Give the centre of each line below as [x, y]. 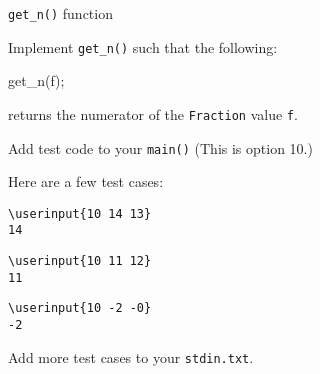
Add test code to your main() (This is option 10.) [160, 147]
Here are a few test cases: [86, 181]
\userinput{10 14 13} [80, 213]
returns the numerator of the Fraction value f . [153, 113]
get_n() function [60, 13]
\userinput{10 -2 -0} [80, 308]
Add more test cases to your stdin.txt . [131, 356]
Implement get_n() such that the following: [143, 46]
